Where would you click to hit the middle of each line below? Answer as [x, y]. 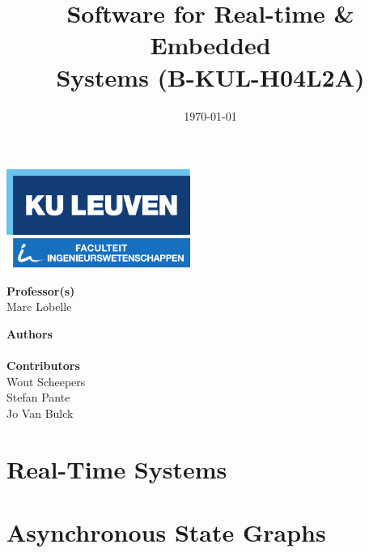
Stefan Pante [38, 397]
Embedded [210, 45]
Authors [30, 333]
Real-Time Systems [117, 468]
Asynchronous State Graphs [166, 532]
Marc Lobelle [39, 306]
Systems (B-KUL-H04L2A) [210, 77]
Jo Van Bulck [40, 413]
